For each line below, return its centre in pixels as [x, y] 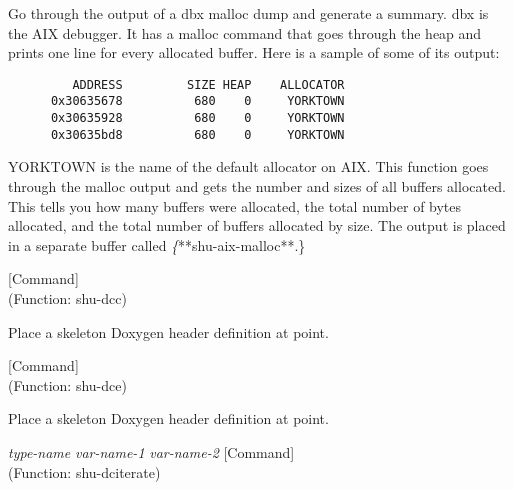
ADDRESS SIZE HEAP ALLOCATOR [208, 84]
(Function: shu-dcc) [67, 297]
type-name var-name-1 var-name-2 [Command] [151, 451]
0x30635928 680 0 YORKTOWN [197, 118]
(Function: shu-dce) [67, 384]
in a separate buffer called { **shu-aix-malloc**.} [157, 244]
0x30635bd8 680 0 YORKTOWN [197, 134]
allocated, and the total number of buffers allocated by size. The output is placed [257, 225]
